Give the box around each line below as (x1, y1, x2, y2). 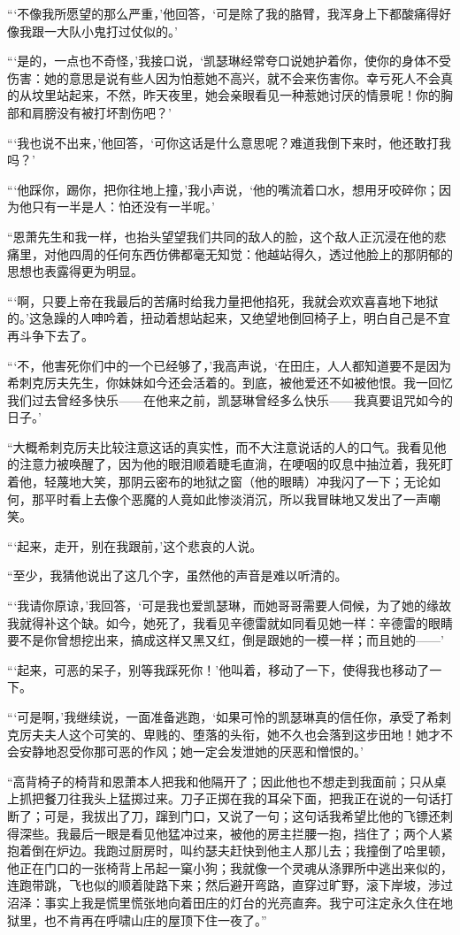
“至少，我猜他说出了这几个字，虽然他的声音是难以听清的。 (7, 566, 348, 585)
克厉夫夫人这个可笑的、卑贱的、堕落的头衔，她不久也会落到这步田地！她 (7, 724, 428, 743)
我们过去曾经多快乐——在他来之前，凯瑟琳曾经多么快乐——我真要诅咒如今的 (7, 390, 453, 409)
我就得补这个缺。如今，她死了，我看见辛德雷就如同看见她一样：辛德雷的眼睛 (7, 613, 453, 632)
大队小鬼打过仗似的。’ (56, 21, 178, 40)
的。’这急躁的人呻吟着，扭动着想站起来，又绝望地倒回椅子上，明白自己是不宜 (7, 309, 450, 327)
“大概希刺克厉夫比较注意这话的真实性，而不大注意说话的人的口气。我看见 (7, 437, 434, 456)
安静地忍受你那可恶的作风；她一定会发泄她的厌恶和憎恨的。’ (19, 742, 364, 761)
